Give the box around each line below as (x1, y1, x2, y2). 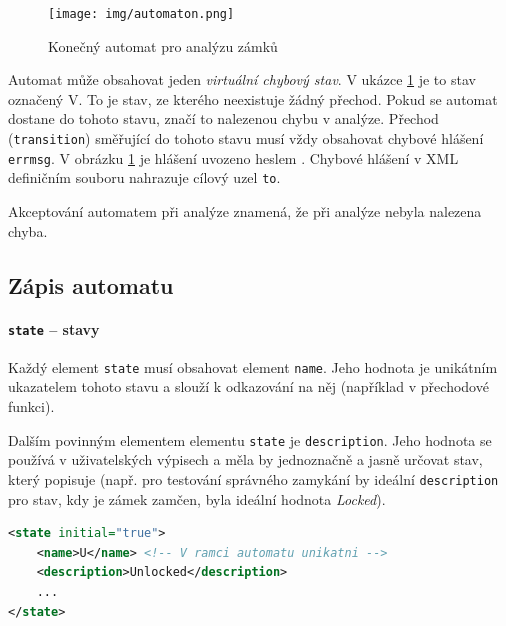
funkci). (8, 396, 55, 417)
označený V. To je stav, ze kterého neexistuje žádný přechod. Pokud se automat (8, 88, 498, 109)
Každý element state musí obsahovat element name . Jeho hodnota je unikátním (8, 356, 498, 377)
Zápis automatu (8, 269, 174, 300)
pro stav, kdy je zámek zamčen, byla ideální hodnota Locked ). (8, 488, 386, 509)
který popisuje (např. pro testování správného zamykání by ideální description (8, 468, 499, 489)
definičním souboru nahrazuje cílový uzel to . (8, 167, 281, 188)
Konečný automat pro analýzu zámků (48, 35, 278, 56)
